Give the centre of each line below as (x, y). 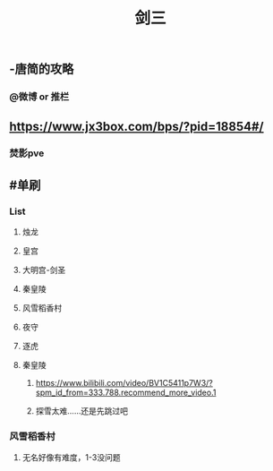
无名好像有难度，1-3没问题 (71, 458)
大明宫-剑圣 (44, 270)
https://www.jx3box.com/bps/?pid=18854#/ (136, 126)
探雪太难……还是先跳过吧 (81, 411)
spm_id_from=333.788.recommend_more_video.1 (126, 393)
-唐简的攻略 (42, 69)
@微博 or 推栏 (39, 97)
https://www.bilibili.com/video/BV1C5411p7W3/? (124, 383)
